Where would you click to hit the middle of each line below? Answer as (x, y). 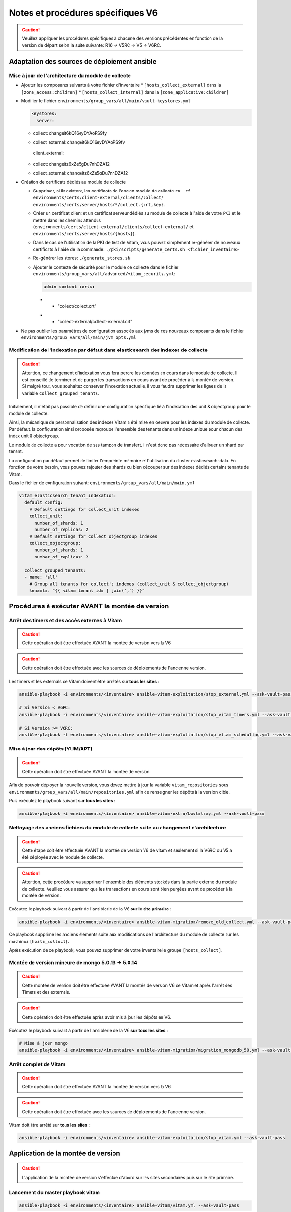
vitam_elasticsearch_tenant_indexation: (68, 495)
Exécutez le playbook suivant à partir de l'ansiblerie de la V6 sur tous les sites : (89, 1030)
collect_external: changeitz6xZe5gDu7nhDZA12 (81, 173)
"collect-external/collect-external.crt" (95, 322)
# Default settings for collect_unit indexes (84, 509)
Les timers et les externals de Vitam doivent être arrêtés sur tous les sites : (84, 681)
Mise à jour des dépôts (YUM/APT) (51, 749)
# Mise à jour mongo (43, 1043)
